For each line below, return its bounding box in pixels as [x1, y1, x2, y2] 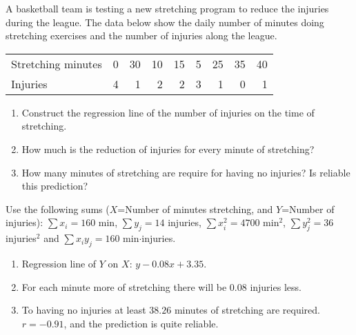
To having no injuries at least [21, 303, 146, 317]
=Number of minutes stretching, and [117, 201, 273, 216]
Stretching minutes [11, 55, 102, 72]
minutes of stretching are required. [174, 303, 321, 317]
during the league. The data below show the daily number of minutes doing [6, 14, 324, 29]
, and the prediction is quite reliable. [63, 316, 219, 330]
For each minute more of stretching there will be [21, 279, 227, 294]
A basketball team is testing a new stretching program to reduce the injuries [6, 1, 329, 15]
